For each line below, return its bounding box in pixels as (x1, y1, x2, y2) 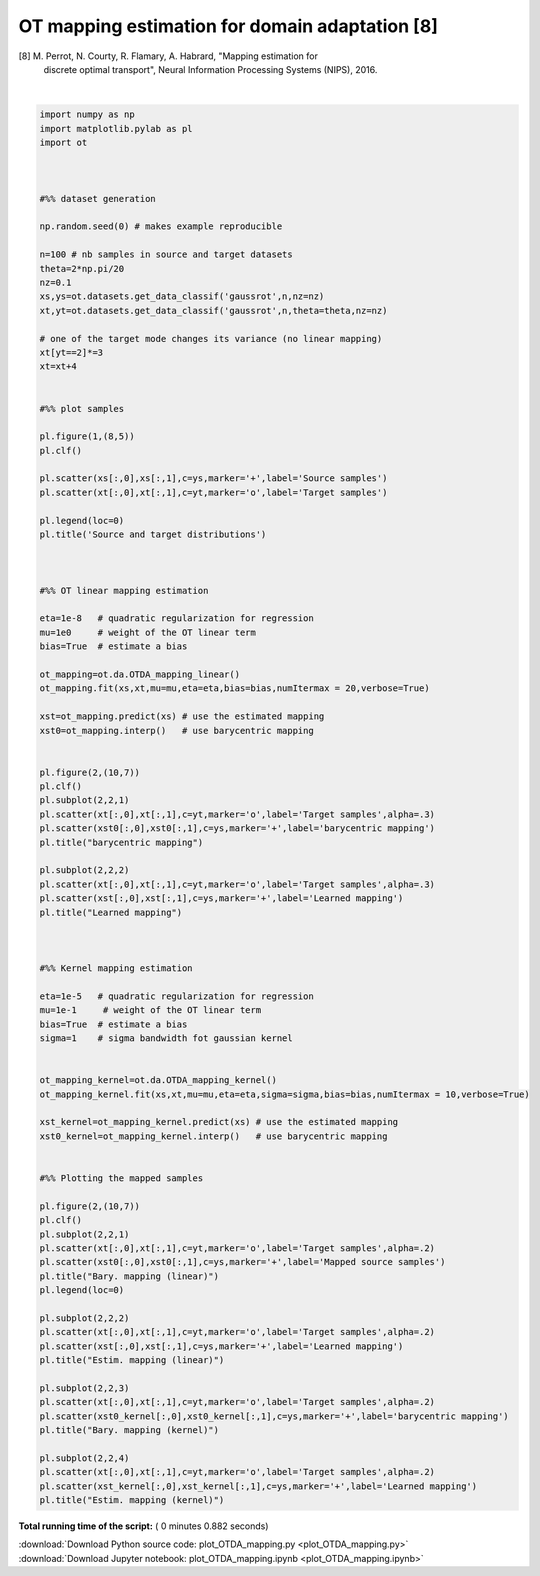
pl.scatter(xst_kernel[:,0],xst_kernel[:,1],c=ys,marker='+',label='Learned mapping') (39, 1480, 478, 1492)
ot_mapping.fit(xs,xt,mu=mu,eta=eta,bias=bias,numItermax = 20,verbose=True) (39, 683, 430, 694)
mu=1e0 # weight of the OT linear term (39, 626, 257, 638)
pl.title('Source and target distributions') (39, 529, 267, 540)
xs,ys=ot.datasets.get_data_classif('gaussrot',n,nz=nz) (39, 291, 325, 302)
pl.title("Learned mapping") (39, 906, 183, 918)
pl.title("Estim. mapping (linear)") (39, 1355, 225, 1366)
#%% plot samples (39, 403, 125, 414)
